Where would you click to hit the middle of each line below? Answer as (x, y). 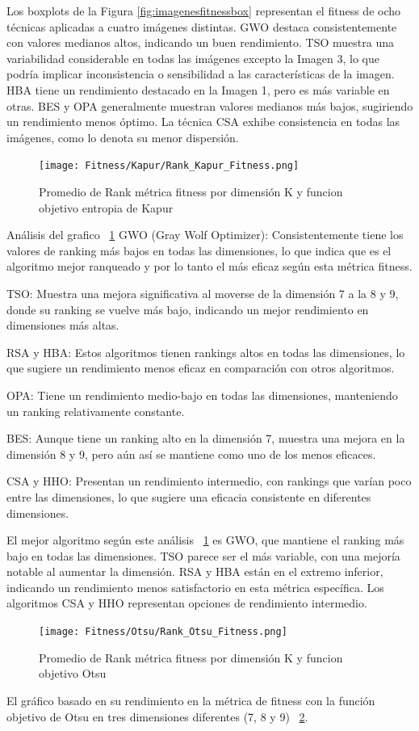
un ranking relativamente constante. (96, 411)
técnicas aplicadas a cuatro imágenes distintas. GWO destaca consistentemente (202, 26)
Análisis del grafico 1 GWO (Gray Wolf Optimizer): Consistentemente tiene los (205, 235)
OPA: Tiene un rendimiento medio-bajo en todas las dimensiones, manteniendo (202, 395)
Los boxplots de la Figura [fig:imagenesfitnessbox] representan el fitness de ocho (204, 11)
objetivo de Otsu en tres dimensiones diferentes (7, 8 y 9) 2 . (157, 716)
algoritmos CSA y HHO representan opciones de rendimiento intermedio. (187, 603)
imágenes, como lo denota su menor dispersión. (123, 137)
